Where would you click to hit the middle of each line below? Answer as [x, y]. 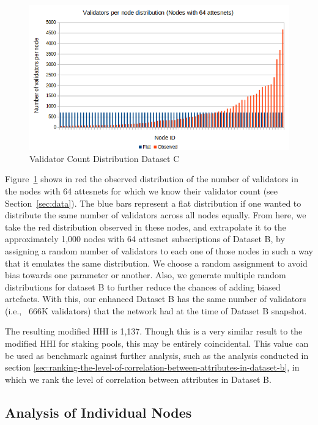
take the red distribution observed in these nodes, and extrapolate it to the [146, 227]
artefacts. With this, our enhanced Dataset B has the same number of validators [156, 299]
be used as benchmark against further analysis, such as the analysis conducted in [157, 355]
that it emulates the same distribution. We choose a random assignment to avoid [156, 263]
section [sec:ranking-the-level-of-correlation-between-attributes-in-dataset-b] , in [152, 367]
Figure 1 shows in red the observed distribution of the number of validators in [152, 179]
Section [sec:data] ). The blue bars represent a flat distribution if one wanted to [153, 203]
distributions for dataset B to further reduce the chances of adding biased [143, 286]
